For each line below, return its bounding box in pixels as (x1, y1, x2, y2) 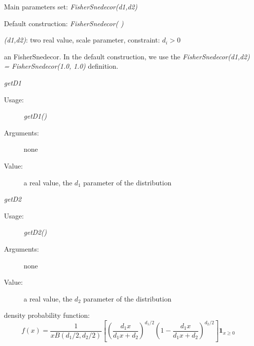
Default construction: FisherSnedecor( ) (4, 18, 124, 28)
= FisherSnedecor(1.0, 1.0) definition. (4, 61, 118, 71)
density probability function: (4, 310, 90, 320)
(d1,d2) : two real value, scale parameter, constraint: (4, 35, 160, 45)
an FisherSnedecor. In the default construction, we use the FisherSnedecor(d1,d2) (4, 51, 250, 61)
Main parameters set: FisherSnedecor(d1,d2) (4, 1, 138, 11)
